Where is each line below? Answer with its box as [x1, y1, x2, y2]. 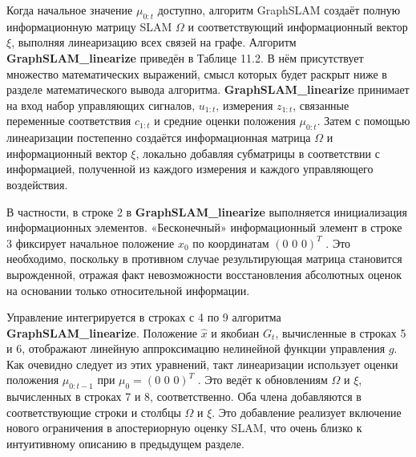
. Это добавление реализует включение [212, 403, 402, 420]
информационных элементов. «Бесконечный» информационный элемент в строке [6, 219, 402, 236]
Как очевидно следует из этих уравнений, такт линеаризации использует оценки [6, 355, 398, 372]
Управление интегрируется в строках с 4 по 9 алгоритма [6, 309, 281, 326]
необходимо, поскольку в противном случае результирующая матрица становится [6, 250, 402, 267]
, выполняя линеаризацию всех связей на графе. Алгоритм [11, 34, 297, 51]
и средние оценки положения [154, 112, 296, 129]
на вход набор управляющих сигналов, [6, 96, 196, 113]
